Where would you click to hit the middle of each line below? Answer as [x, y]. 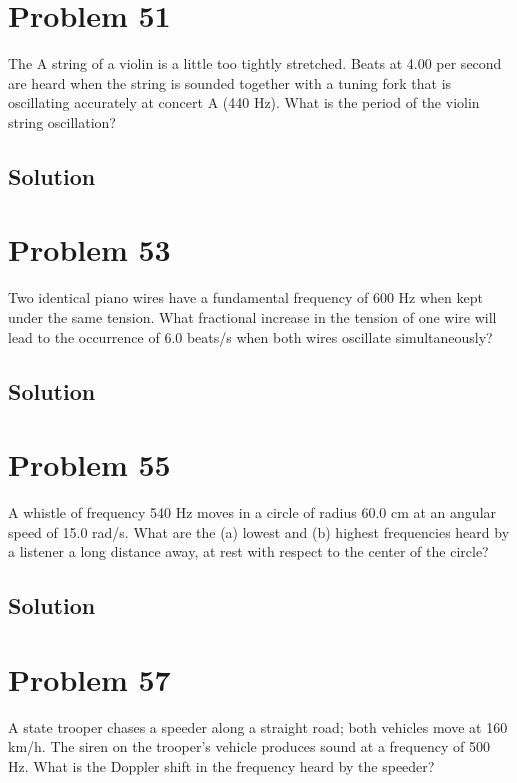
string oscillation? [62, 121]
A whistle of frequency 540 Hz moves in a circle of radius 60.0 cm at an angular [252, 512]
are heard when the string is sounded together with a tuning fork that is [230, 82]
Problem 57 [89, 678]
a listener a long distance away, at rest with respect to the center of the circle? [248, 551]
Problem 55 [89, 464]
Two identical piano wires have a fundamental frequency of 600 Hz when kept [245, 297]
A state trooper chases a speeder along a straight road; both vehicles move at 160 [258, 726]
